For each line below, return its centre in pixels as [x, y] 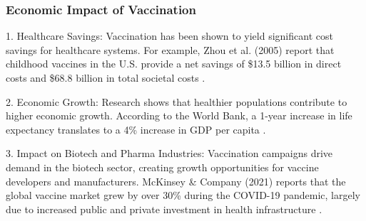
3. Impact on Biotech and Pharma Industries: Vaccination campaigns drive [169, 153]
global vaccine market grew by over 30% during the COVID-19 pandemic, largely [183, 195]
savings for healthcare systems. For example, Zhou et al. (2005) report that [170, 49]
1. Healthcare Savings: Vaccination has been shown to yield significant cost [169, 36]
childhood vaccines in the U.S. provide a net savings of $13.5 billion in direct [174, 64]
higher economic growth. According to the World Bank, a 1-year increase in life [179, 115]
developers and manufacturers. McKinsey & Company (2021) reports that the [176, 181]
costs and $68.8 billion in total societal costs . [106, 77]
